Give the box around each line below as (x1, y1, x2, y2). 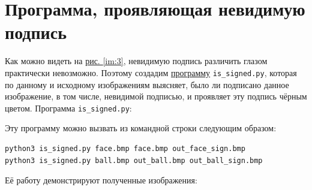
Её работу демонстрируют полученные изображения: (5, 174, 197, 186)
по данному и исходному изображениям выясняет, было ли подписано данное (5, 78, 289, 91)
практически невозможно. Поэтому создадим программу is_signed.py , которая (5, 66, 297, 79)
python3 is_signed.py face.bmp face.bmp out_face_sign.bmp (5, 144, 245, 153)
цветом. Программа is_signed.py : (5, 101, 132, 114)
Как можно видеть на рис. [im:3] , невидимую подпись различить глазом (5, 55, 268, 67)
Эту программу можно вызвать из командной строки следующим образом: (5, 122, 277, 134)
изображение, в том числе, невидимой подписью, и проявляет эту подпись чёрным (5, 90, 307, 102)
